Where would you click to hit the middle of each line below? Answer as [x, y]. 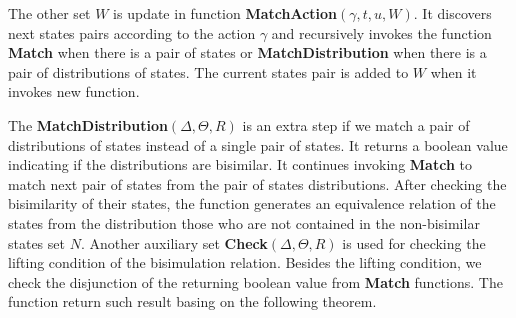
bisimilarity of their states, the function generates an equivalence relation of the [252, 203]
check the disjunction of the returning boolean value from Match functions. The [255, 281]
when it [453, 71]
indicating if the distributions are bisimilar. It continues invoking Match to [240, 164]
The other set [49, 13]
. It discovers [452, 13]
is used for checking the [414, 242]
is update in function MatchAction [225, 13]
